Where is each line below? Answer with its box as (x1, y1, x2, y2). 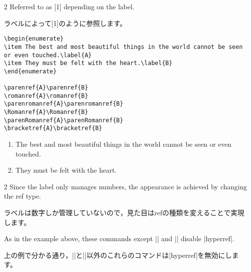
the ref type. (4, 191, 41, 201)
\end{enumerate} (4, 68, 57, 75)
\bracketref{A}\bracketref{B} (4, 125, 102, 132)
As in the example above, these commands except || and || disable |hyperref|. (4, 233, 234, 244)
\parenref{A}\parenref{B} (4, 84, 88, 91)
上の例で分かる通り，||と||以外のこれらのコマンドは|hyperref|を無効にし (4, 249, 232, 260)
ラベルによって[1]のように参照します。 (4, 18, 127, 28)
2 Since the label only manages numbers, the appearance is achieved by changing (4, 181, 247, 191)
